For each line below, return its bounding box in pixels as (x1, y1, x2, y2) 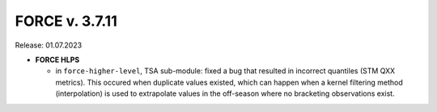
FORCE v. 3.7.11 (15, 12, 117, 30)
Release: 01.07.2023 (15, 40, 83, 50)
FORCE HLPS (35, 55, 80, 64)
